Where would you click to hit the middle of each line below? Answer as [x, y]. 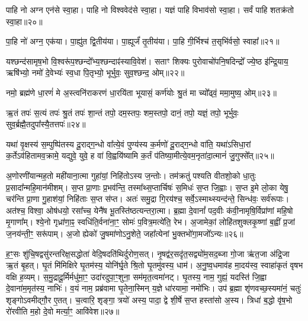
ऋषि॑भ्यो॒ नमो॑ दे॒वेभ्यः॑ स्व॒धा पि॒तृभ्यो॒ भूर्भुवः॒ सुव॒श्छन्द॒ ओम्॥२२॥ [95, 73]
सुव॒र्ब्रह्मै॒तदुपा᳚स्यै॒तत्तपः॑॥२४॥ [46, 124]
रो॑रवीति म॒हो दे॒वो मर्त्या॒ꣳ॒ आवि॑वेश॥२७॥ [63, 311]
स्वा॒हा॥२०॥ [24, 21]
